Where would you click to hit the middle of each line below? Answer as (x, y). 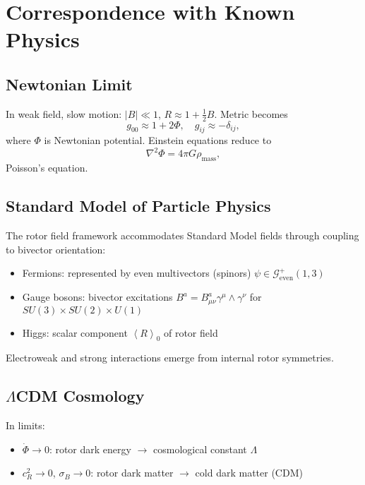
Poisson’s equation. (47, 168)
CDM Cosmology (80, 396)
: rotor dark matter (132, 473)
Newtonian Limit (69, 84)
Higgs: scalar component (75, 332)
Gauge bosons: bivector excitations (97, 297)
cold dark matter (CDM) (249, 473)
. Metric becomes (251, 113)
